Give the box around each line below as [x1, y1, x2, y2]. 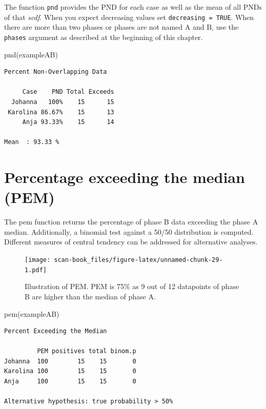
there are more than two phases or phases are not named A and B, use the [4, 22, 239, 32]
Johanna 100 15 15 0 [4, 357, 136, 365]
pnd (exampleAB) [4, 49, 58, 59]
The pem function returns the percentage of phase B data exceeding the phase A [4, 216, 258, 227]
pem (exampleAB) [4, 308, 59, 319]
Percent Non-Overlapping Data [4, 68, 107, 76]
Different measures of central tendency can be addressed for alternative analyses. [4, 236, 258, 247]
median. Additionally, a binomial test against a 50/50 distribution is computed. [4, 226, 254, 237]
